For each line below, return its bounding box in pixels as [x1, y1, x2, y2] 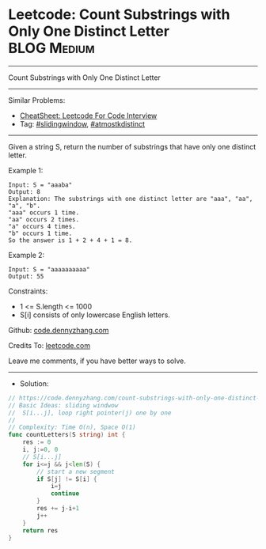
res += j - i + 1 [36, 505, 80, 513]
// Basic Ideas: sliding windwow [8, 401, 119, 409]
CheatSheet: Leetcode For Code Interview [19, 111, 158, 120]
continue [50, 490, 80, 498]
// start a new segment [36, 468, 115, 475]
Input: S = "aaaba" [8, 180, 73, 189]
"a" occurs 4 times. [8, 222, 77, 230]
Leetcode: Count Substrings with [8, 6, 230, 24]
